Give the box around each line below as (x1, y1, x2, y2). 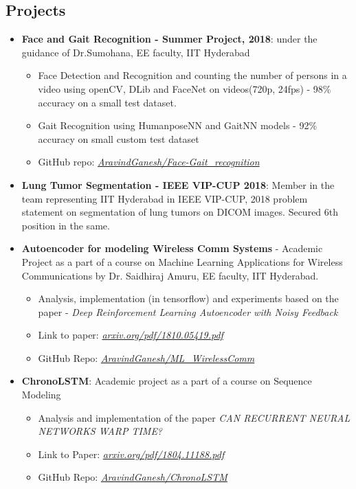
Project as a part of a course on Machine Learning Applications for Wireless (21, 254, 343, 269)
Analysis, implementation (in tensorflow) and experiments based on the (38, 291, 339, 306)
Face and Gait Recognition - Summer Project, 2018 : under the (21, 32, 318, 46)
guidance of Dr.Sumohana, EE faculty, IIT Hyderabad (21, 45, 250, 59)
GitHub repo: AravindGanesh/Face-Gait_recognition (38, 155, 260, 169)
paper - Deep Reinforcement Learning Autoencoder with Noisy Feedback (38, 304, 338, 319)
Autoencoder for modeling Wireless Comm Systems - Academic (21, 241, 323, 255)
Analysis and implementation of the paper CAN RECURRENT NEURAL (38, 410, 351, 424)
